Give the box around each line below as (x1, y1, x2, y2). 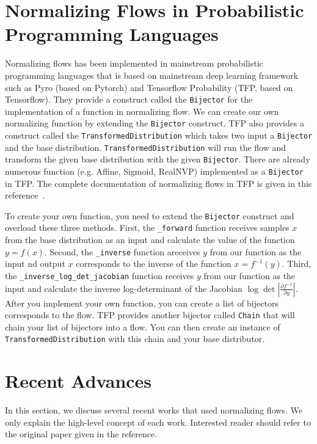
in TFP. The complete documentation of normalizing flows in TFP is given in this (5, 177, 312, 189)
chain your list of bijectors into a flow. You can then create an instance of (5, 320, 280, 333)
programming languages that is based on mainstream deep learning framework (5, 68, 299, 81)
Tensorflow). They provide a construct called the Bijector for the (5, 93, 253, 106)
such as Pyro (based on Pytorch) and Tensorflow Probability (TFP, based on (5, 81, 293, 93)
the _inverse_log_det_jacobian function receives (5, 269, 194, 282)
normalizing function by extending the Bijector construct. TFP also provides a (5, 117, 305, 129)
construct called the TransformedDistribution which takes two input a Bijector (5, 129, 313, 141)
